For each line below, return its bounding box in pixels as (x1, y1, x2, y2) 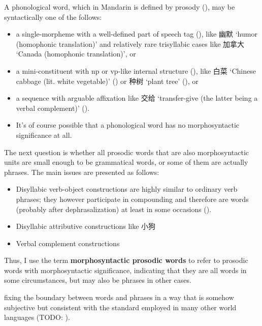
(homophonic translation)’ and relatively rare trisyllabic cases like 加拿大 (16, 38, 245, 49)
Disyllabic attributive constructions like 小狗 (16, 221, 156, 231)
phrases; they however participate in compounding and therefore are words (16, 193, 249, 204)
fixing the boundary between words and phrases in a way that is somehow (4, 292, 234, 303)
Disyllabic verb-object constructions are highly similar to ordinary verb (16, 184, 238, 194)
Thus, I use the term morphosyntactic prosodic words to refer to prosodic (4, 255, 248, 265)
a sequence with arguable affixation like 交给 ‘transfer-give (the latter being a (16, 93, 258, 103)
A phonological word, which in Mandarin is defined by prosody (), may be (4, 2, 235, 12)
